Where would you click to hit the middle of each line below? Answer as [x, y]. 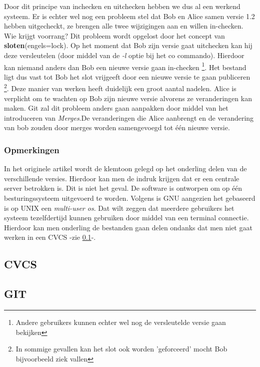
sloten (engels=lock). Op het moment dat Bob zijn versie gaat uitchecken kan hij [128, 45]
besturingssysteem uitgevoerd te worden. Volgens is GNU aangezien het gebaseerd [130, 198]
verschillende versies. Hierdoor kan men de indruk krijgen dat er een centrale [122, 178]
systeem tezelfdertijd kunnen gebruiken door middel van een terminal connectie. [126, 218]
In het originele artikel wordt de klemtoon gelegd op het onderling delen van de [125, 168]
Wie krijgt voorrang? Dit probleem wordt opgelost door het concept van [114, 35]
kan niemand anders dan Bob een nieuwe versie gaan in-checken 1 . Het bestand [125, 66]
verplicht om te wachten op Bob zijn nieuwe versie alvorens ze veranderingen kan [128, 98]
